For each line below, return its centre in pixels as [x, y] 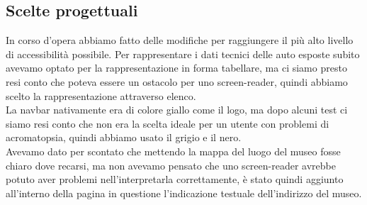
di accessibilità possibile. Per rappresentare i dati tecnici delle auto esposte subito [183, 54]
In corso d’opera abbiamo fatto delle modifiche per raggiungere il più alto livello [180, 40]
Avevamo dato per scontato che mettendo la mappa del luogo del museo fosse [173, 151]
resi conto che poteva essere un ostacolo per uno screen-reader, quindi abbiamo [177, 81]
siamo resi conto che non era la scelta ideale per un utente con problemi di [168, 123]
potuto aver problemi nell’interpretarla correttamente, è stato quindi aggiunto [175, 179]
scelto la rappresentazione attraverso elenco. [101, 95]
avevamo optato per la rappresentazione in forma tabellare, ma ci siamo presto [176, 68]
